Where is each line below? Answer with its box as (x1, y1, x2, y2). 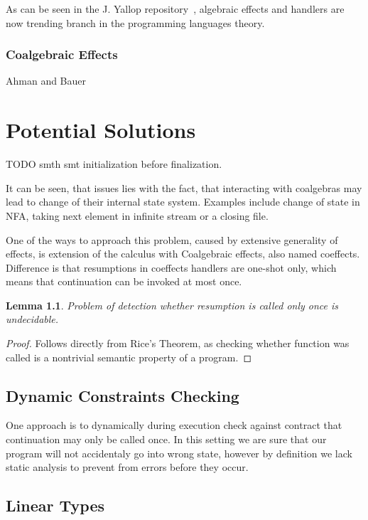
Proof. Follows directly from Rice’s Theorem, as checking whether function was (6, 336, 350, 351)
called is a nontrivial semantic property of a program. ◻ (6, 349, 252, 364)
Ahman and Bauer (6, 73, 87, 88)
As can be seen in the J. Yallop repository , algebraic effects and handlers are (6, 1, 345, 16)
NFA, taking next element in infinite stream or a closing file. (6, 208, 269, 223)
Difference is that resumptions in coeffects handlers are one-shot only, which (6, 260, 337, 275)
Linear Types (6, 494, 105, 516)
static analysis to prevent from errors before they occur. (6, 460, 249, 474)
